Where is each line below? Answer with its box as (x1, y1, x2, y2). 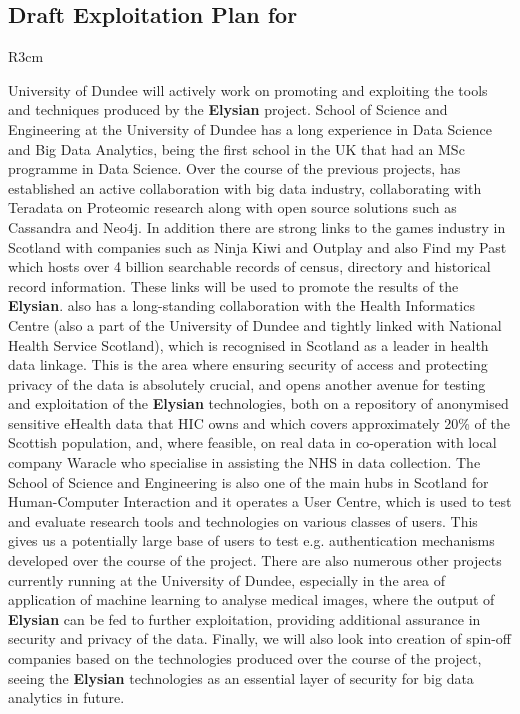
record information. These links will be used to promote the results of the (8, 275, 459, 296)
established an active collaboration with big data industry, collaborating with (8, 177, 482, 198)
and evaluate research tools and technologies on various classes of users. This (8, 510, 478, 531)
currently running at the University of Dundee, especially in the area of (8, 569, 445, 590)
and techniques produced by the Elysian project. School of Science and (8, 99, 448, 120)
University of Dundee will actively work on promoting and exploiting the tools (8, 79, 488, 100)
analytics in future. (8, 687, 125, 708)
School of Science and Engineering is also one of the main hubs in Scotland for (8, 471, 489, 492)
